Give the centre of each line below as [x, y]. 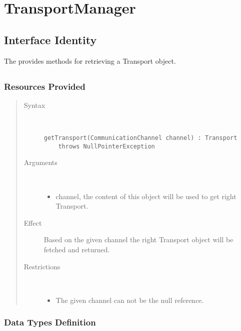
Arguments [40, 162]
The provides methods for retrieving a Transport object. [90, 60]
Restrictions [42, 266]
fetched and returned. [77, 249]
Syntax [34, 105]
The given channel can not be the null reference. [130, 300]
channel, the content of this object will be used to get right [146, 196]
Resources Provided [45, 86]
